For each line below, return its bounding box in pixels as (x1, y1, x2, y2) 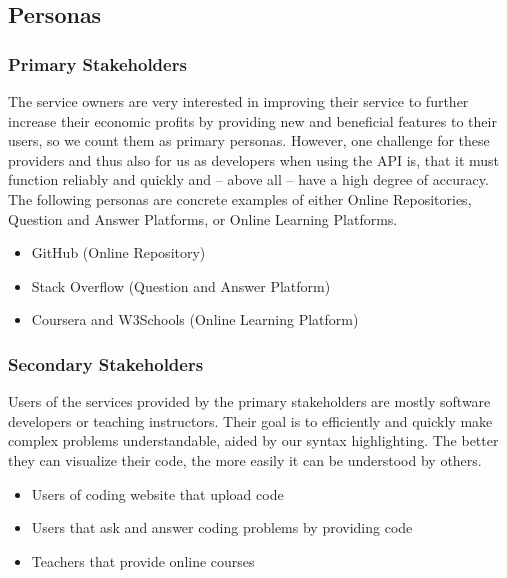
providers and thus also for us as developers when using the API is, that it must (8, 149, 500, 170)
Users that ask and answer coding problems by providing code (31, 517, 413, 538)
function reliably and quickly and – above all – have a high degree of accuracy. (8, 169, 489, 190)
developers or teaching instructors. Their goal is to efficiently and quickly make (8, 410, 493, 431)
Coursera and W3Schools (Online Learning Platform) (31, 309, 359, 330)
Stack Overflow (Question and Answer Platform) (31, 275, 331, 296)
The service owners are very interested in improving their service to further (8, 91, 469, 111)
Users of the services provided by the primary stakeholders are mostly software (8, 391, 491, 412)
